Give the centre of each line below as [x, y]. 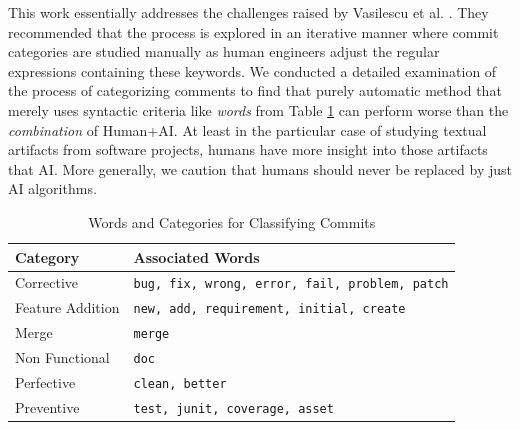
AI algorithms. [52, 188]
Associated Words [196, 256]
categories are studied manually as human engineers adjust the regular [224, 51]
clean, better [180, 384]
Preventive [47, 406]
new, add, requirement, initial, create [269, 309]
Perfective [45, 382]
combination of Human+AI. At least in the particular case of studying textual [247, 129]
